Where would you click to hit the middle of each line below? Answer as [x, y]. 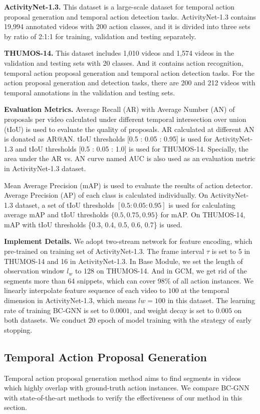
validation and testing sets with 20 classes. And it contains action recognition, [124, 62]
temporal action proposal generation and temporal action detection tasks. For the [129, 73]
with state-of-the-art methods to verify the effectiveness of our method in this [123, 397]
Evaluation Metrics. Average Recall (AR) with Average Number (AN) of [119, 109]
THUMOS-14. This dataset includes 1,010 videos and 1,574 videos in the [119, 53]
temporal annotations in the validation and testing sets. [90, 92]
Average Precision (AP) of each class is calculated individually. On [106, 195]
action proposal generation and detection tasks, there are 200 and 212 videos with [130, 83]
